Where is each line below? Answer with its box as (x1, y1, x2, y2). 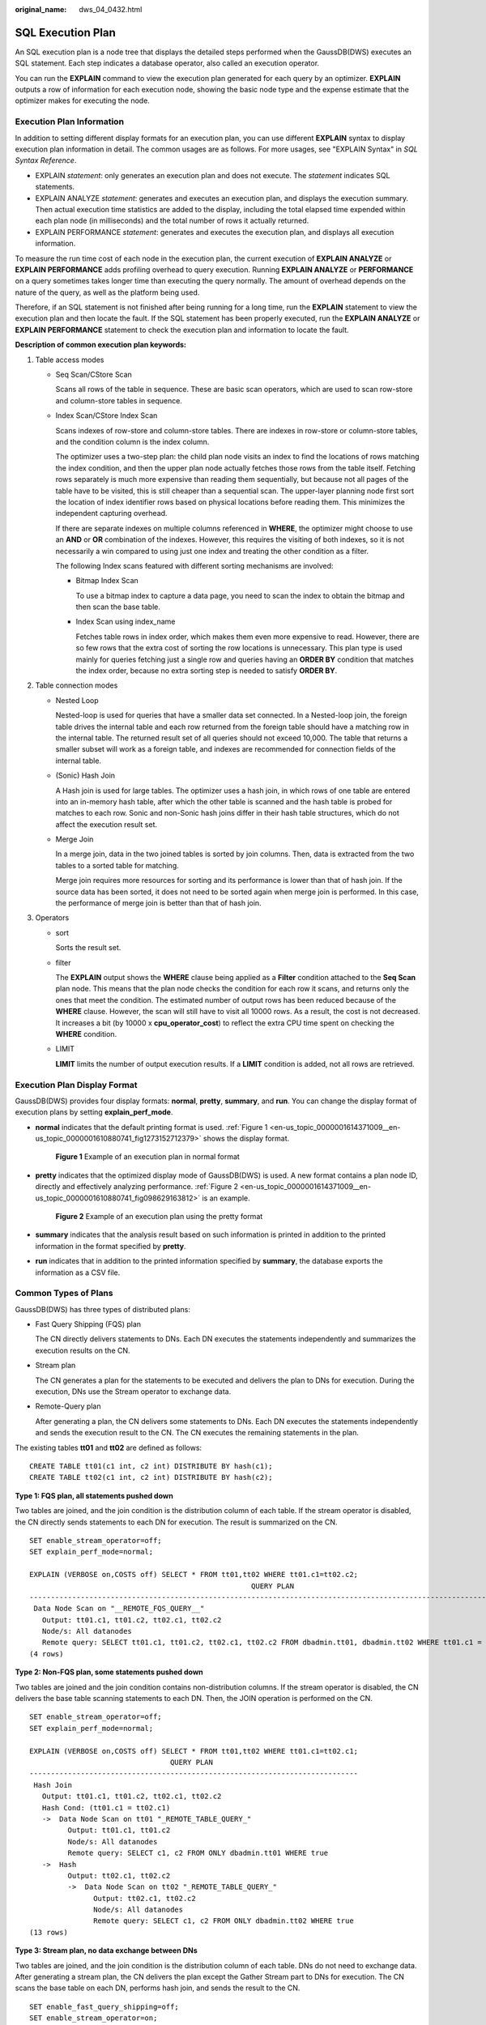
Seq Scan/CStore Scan (55, 369, 133, 380)
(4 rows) (29, 1649, 64, 1658)
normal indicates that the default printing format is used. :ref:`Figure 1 (35, 1122, 268, 1132)
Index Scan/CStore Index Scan (55, 411, 158, 420)
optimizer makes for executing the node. (15, 96, 150, 105)
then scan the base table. (75, 602, 161, 612)
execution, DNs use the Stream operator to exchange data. (35, 1387, 232, 1396)
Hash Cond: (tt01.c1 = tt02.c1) (41, 1803, 171, 1812)
